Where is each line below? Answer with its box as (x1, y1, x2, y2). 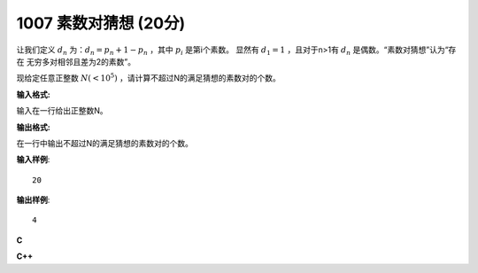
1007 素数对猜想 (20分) (16, 13, 186, 33)
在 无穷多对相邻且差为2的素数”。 (16, 56, 136, 66)
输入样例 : (16, 154, 50, 165)
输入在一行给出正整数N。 (16, 105, 108, 116)
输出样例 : (16, 195, 50, 206)
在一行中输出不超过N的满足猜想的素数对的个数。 (16, 137, 194, 148)
